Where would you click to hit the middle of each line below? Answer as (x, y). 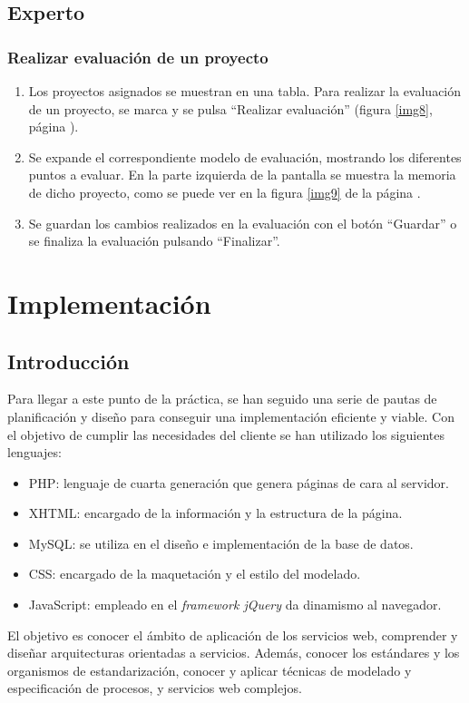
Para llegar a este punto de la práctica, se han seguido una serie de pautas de (222, 399)
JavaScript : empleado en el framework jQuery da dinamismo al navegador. (235, 605)
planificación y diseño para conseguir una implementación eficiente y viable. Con (231, 416)
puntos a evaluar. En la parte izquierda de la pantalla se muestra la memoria (242, 175)
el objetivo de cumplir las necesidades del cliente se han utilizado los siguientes (226, 434)
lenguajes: (34, 452)
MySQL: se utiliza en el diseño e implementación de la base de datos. (221, 543)
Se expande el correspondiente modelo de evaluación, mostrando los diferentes (245, 156)
